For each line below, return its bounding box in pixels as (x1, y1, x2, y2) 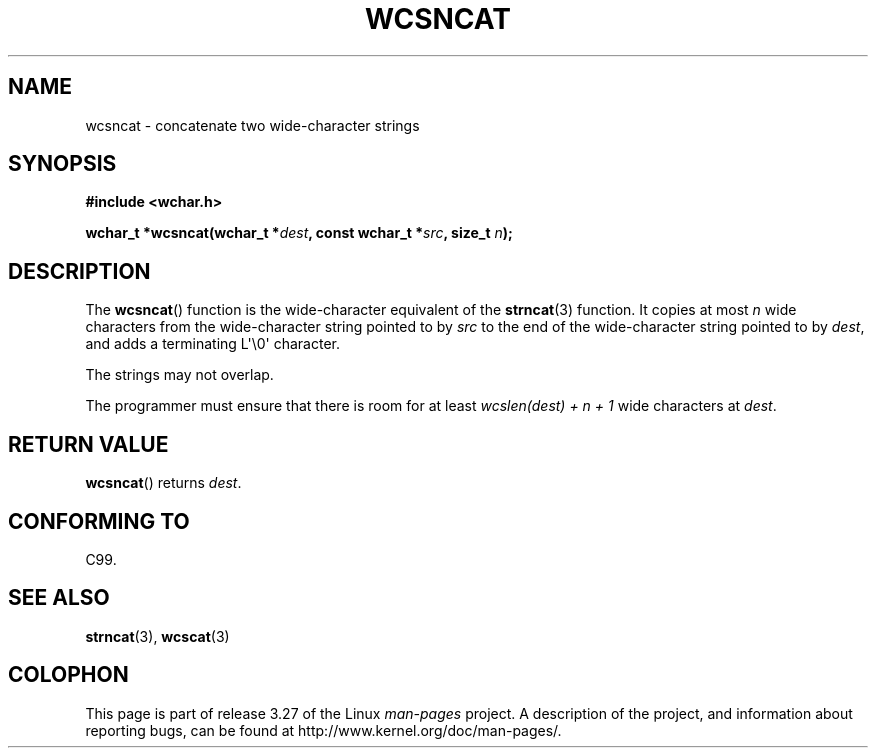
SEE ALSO (8, 585, 110, 611)
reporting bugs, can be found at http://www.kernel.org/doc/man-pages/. (85, 721, 562, 739)
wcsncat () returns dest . (85, 474, 242, 492)
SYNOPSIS (8, 151, 117, 177)
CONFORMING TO (8, 508, 190, 534)
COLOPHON (8, 662, 129, 688)
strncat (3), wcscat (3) (85, 627, 230, 645)
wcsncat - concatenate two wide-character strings (85, 116, 420, 134)
